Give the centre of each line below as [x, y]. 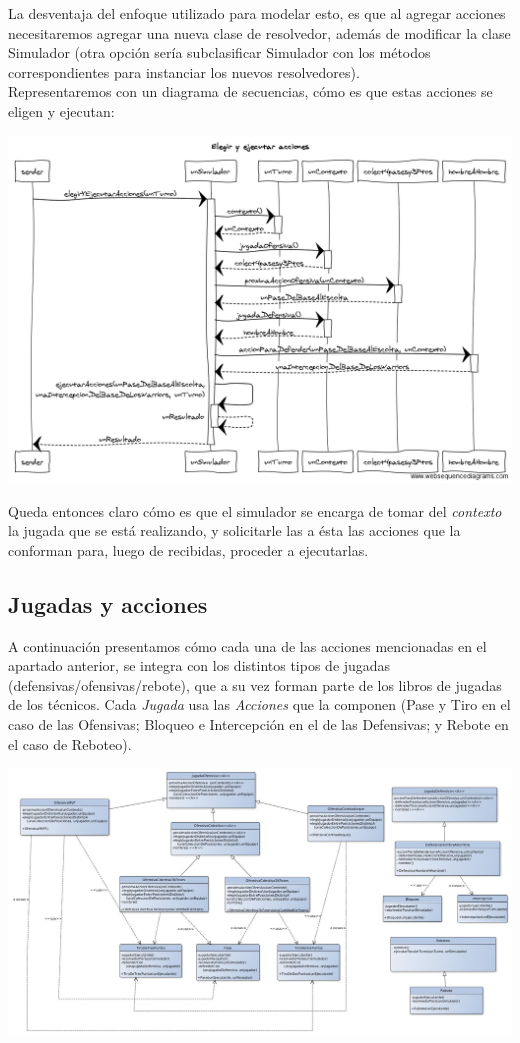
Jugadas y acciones [108, 603]
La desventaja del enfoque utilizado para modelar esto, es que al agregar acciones [257, 13]
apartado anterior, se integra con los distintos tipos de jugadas [199, 665]
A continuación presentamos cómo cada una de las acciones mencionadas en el [247, 645]
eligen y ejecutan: [61, 110]
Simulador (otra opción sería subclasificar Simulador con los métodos [219, 52]
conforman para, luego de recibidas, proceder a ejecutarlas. [188, 549]
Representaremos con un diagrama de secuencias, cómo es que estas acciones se [250, 91]
